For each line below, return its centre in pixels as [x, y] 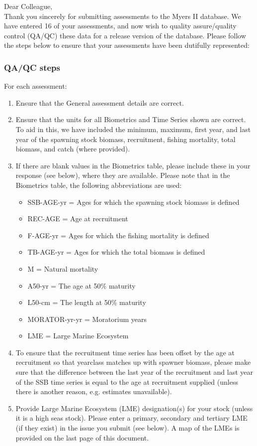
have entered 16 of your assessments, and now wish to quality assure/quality [120, 26]
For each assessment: [36, 86]
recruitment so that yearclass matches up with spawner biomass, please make [133, 362]
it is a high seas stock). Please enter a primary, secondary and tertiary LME [131, 418]
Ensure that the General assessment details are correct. [100, 102]
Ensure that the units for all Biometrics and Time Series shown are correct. [131, 119]
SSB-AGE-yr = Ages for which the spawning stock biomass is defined [133, 202]
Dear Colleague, [28, 6]
